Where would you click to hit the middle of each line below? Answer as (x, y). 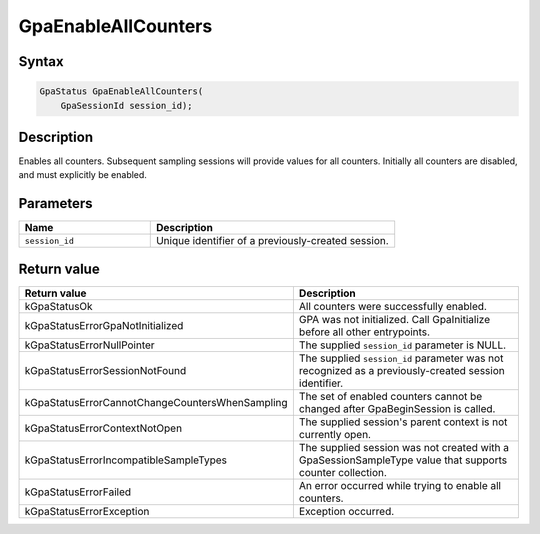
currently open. (335, 434)
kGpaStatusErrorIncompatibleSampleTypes (126, 460)
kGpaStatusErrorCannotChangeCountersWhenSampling (156, 402)
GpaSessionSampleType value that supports (403, 460)
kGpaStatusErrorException (87, 511)
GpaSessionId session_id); (127, 105)
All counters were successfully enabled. (392, 306)
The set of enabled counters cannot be (390, 396)
